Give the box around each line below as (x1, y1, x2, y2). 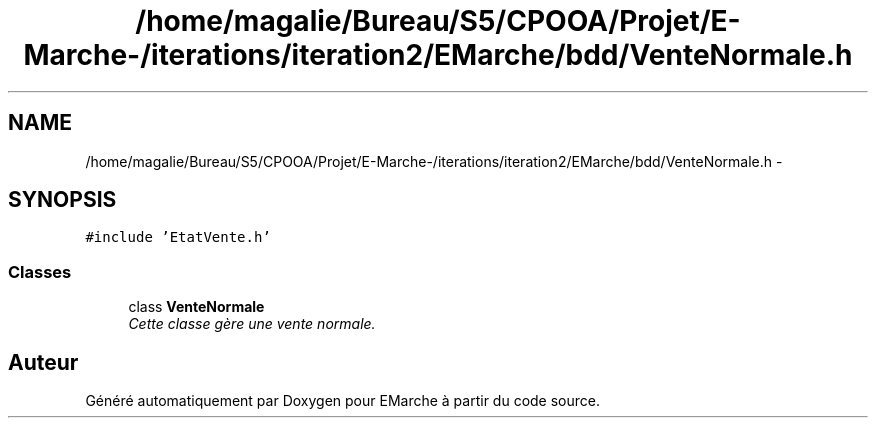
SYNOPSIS (8, 187, 117, 213)
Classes (8, 261, 72, 282)
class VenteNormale (128, 298, 265, 316)
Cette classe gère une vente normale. (128, 315, 376, 333)
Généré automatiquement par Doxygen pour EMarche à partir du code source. (85, 392, 600, 410)
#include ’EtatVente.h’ (85, 229, 271, 246)
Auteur (8, 349, 79, 375)
